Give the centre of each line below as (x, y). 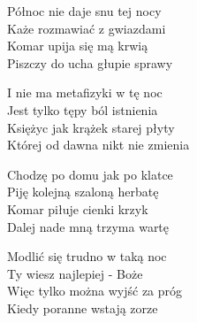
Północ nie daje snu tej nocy (84, 11)
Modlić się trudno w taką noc (87, 256)
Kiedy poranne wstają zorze (83, 308)
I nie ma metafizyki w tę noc (85, 92)
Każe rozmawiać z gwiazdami (87, 28)
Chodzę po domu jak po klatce (90, 174)
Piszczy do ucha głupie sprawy (90, 62)
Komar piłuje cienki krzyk (78, 208)
